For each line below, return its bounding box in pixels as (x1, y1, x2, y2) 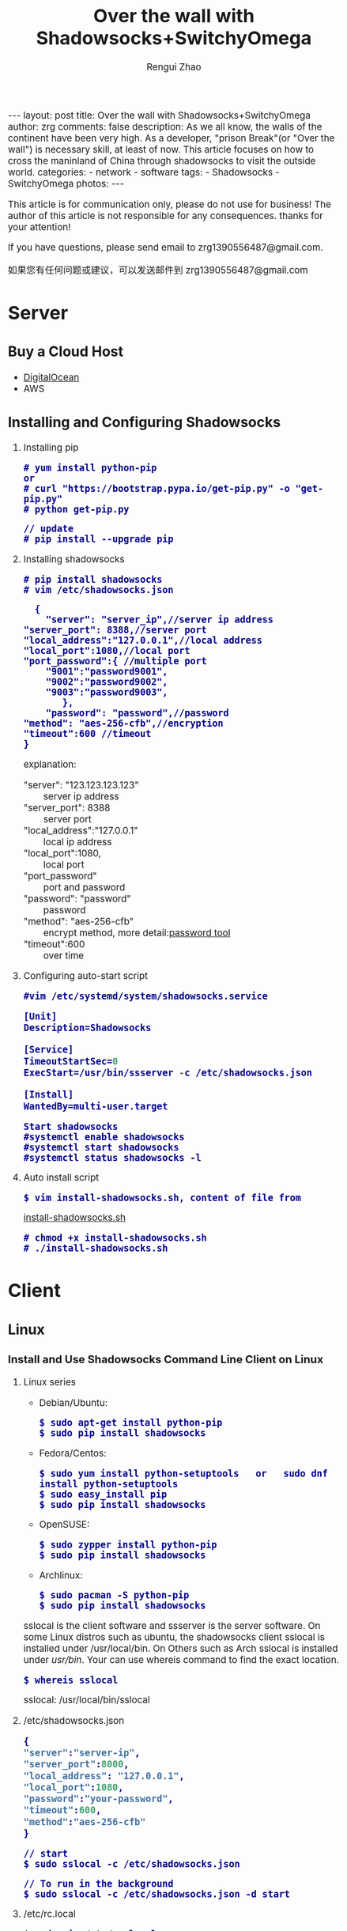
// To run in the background (23, 1878, 174, 1889)
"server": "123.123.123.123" (23, 779, 140, 792)
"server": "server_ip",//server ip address (45, 614, 274, 625)
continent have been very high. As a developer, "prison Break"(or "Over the (8, 132, 335, 144)
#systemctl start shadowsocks (23, 1141, 179, 1153)
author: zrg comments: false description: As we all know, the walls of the (8, 120, 322, 133)
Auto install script (23, 1172, 100, 1184)
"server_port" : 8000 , (23, 1759, 130, 1770)
